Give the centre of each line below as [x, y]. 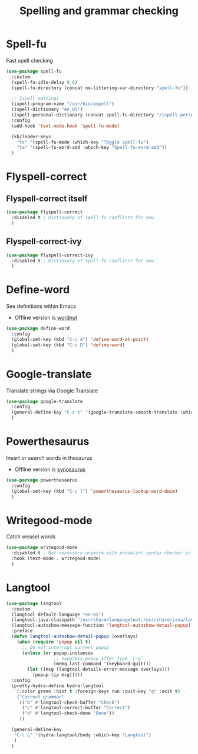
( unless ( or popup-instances [57, 653]
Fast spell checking [29, 60]
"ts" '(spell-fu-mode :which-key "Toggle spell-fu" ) [83, 142]
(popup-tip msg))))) [57, 675]
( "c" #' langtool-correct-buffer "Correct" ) [76, 708]
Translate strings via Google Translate [52, 391]
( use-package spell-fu [34, 71]
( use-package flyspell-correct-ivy [50, 255]
